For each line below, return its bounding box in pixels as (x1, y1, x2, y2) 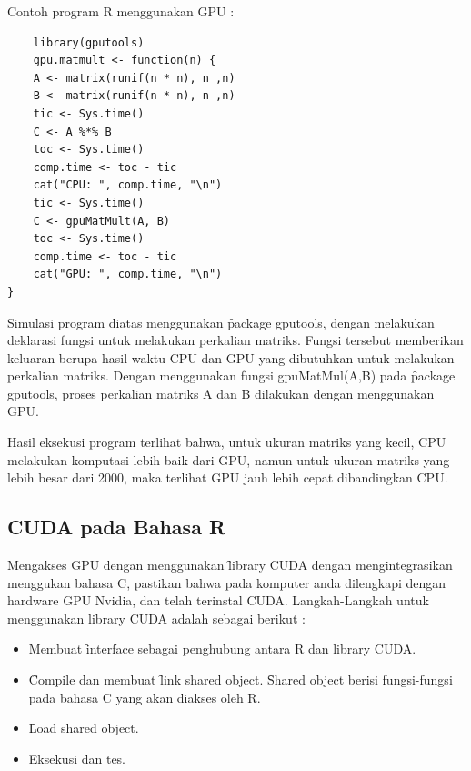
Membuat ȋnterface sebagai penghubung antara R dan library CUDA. (28, 639, 416, 658)
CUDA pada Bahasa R (7, 512, 226, 541)
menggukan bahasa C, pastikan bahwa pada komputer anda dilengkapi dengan (7, 573, 446, 592)
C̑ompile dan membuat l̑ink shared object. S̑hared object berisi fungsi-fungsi (28, 670, 453, 689)
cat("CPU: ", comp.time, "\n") (33, 178, 223, 192)
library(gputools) (33, 36, 145, 49)
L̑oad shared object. (28, 718, 139, 737)
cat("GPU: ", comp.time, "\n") (33, 268, 223, 281)
